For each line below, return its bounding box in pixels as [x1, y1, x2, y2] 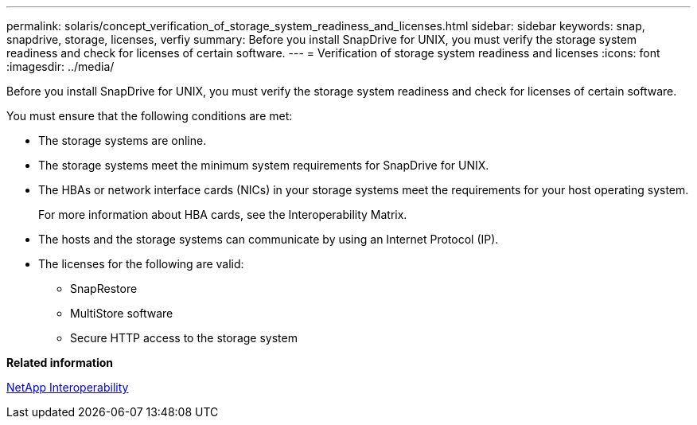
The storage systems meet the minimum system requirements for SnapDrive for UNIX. [38, 158, 489, 172]
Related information [6, 356, 114, 369]
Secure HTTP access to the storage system [70, 331, 298, 345]
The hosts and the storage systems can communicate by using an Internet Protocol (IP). [38, 232, 499, 246]
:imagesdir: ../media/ [6, 60, 115, 73]
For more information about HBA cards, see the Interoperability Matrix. [38, 208, 407, 221]
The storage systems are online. [38, 134, 207, 147]
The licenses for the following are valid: [38, 257, 244, 271]
